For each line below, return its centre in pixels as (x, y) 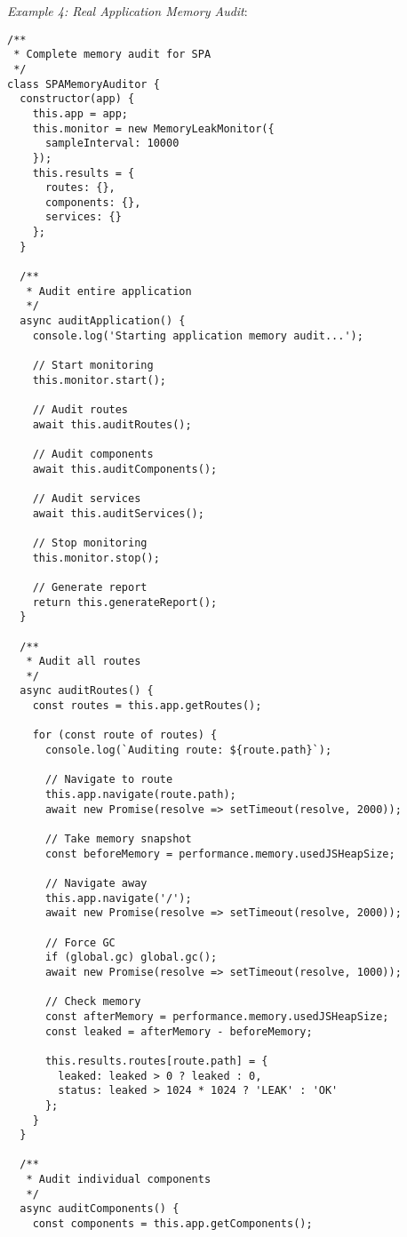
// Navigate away (96, 883)
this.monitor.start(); (99, 380)
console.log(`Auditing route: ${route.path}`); (188, 750)
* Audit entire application (109, 291)
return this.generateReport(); (125, 602)
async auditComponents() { (100, 1209)
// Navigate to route (109, 780)
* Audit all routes (84, 662)
